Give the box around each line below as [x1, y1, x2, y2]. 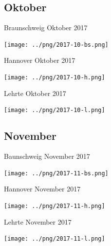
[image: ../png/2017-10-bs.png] [4, 41, 109, 48]
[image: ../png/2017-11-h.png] [4, 203, 105, 209]
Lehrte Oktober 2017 [4, 88, 66, 98]
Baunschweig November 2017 [4, 151, 90, 161]
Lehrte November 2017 [4, 216, 72, 227]
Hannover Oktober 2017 [4, 55, 75, 65]
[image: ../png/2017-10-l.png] [4, 107, 105, 114]
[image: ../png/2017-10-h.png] [4, 74, 105, 81]
